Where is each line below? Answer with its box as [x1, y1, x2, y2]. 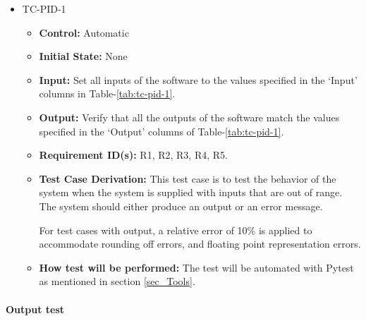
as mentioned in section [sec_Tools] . [39, 274, 195, 289]
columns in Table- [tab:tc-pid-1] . [39, 86, 176, 101]
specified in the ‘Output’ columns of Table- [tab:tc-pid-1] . [39, 123, 284, 138]
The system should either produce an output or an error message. [39, 198, 323, 213]
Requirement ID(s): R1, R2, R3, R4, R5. [39, 147, 228, 162]
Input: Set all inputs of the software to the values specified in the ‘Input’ [39, 72, 358, 87]
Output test [6, 301, 65, 316]
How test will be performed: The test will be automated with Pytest [39, 260, 354, 274]
